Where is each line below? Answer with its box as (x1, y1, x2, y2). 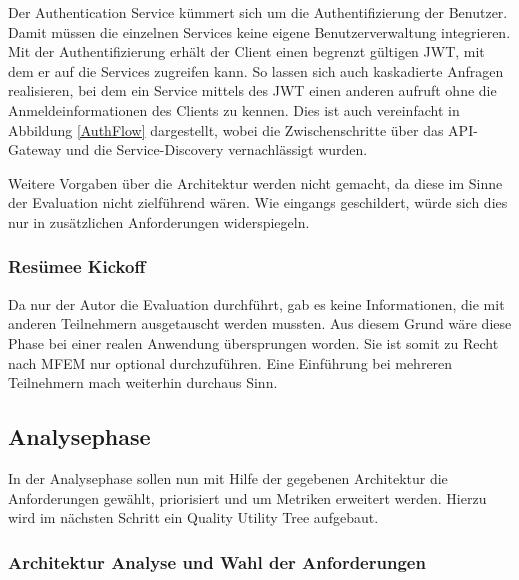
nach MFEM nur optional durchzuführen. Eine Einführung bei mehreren (8, 352, 453, 373)
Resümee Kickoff (8, 254, 146, 279)
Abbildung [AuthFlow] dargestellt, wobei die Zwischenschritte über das (8, 119, 444, 140)
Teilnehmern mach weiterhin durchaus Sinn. (8, 372, 278, 393)
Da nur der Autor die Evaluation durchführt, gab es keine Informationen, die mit (8, 293, 505, 314)
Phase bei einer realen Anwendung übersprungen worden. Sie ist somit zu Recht (8, 332, 499, 353)
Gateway (8, 139, 62, 160)
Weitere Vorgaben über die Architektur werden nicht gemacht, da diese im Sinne (8, 172, 503, 193)
